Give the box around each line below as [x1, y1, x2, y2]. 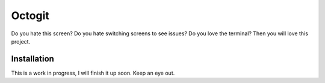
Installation [11, 54, 54, 64]
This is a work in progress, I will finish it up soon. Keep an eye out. [11, 69, 175, 76]
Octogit [11, 9, 49, 22]
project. [11, 38, 31, 45]
